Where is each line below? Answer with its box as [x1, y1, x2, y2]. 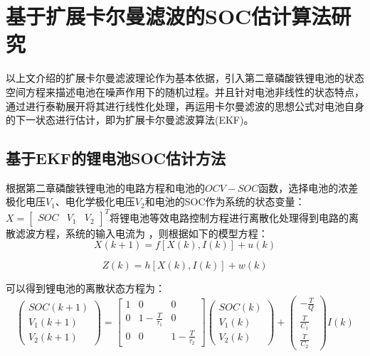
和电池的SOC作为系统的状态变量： [144, 194, 305, 209]
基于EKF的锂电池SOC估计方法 [6, 147, 226, 169]
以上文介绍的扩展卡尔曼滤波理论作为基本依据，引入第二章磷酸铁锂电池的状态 [6, 70, 364, 85]
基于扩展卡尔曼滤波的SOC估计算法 [6, 1, 332, 31]
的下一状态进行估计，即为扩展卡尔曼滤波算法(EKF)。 [6, 112, 254, 127]
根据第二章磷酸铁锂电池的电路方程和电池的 [6, 180, 205, 195]
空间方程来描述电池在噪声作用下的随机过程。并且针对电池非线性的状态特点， [6, 84, 364, 99]
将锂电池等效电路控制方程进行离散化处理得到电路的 [110, 210, 349, 225]
